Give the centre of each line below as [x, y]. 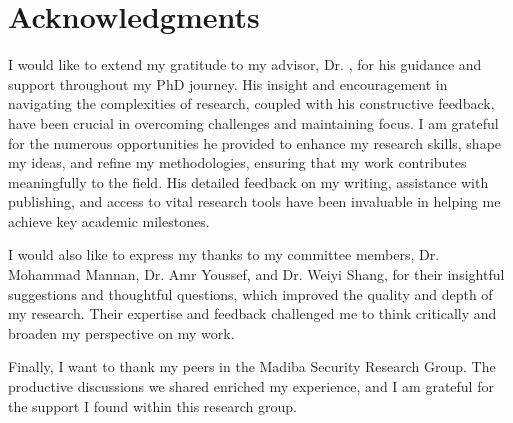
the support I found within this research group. [152, 405]
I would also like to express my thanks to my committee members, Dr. [224, 254]
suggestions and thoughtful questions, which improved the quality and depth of [250, 293]
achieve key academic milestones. [109, 220]
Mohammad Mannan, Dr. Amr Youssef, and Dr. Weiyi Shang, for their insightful [256, 274]
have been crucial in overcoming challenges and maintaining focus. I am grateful [253, 122]
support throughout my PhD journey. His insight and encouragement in [228, 83]
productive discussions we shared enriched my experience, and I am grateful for [251, 386]
